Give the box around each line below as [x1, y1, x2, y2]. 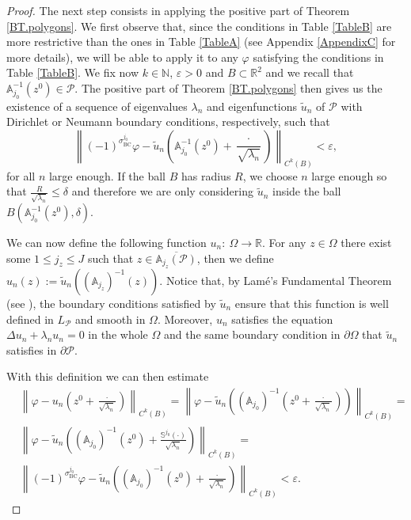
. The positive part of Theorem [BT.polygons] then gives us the [74, 79, 382, 96]
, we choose [242, 167, 298, 184]
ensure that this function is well [234, 295, 389, 311]
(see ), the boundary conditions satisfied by [6, 295, 216, 311]
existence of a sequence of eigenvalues [6, 97, 188, 114]
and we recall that [265, 64, 354, 81]
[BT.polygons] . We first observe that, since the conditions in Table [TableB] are [6, 17, 392, 34]
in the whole [88, 326, 148, 343]
